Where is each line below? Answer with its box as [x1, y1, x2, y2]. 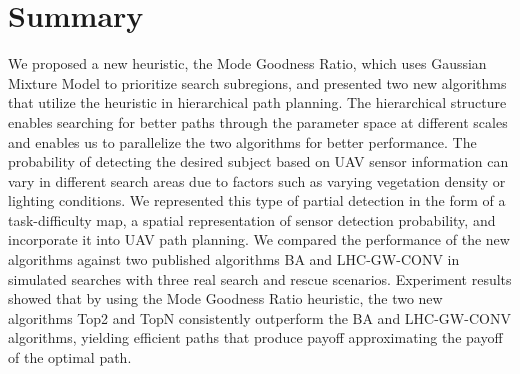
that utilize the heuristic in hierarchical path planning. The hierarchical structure [8, 92, 507, 113]
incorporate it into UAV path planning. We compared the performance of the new [8, 229, 510, 250]
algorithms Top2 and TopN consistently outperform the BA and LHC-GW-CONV [8, 307, 511, 328]
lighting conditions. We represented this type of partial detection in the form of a [8, 190, 506, 211]
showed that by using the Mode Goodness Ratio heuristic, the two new [8, 288, 443, 309]
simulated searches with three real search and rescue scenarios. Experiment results [8, 268, 512, 289]
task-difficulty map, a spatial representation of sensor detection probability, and [8, 209, 496, 230]
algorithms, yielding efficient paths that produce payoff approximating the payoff [8, 327, 503, 348]
